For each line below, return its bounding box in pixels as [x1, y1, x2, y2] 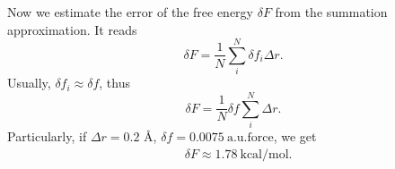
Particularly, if [7, 127, 87, 146]
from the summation [275, 3, 388, 21]
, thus [99, 73, 131, 92]
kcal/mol [240, 148, 289, 161]
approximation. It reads [7, 20, 137, 38]
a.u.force [226, 131, 274, 145]
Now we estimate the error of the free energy [7, 3, 253, 21]
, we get [273, 127, 317, 146]
